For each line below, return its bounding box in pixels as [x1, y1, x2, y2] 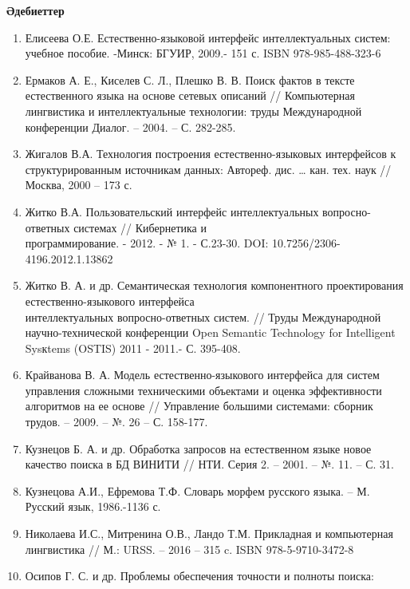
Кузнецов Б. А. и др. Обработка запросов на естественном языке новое [25, 440, 372, 457]
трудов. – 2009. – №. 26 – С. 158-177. [25, 413, 208, 430]
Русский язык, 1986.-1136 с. [25, 498, 161, 515]
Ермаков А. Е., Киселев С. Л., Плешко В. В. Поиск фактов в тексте [25, 71, 355, 88]
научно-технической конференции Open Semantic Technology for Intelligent [25, 324, 396, 341]
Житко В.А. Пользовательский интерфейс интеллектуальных [25, 203, 319, 219]
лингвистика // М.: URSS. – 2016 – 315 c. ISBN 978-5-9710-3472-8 [25, 540, 354, 557]
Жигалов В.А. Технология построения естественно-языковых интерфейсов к [25, 145, 396, 162]
